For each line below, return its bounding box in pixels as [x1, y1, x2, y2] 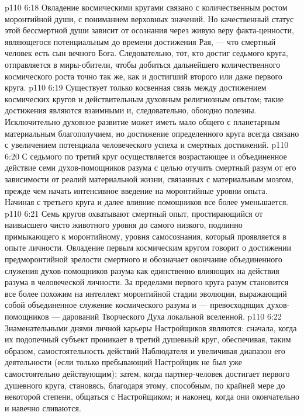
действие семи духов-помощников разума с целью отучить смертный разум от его [5, 161, 296, 174]
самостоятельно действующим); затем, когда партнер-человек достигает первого [5, 368, 290, 379]
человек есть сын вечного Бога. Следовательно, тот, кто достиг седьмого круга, [5, 47, 288, 59]
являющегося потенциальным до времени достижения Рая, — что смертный [5, 35, 276, 47]
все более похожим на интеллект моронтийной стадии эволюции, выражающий [5, 287, 287, 299]
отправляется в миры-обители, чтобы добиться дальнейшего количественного [5, 58, 281, 70]
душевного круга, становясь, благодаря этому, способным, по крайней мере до [5, 379, 285, 391]
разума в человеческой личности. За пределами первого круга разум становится [5, 276, 289, 288]
